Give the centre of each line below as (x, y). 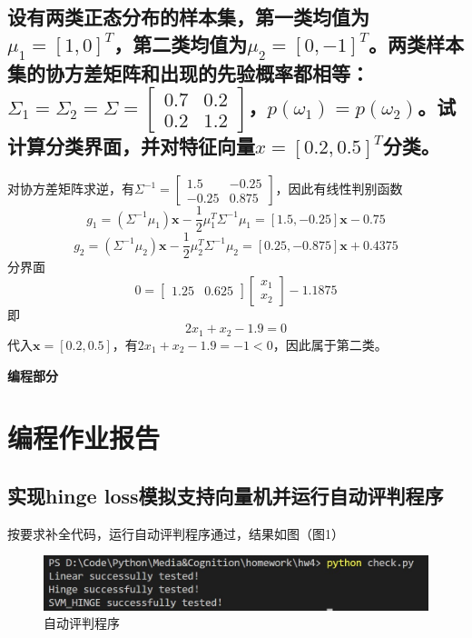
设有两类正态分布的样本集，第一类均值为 (188, 17)
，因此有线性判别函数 (339, 189)
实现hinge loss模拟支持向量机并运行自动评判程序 (226, 495)
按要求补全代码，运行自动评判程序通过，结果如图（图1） (176, 533)
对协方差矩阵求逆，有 (71, 189)
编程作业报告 (84, 438)
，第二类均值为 (181, 43)
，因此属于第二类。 (330, 344)
